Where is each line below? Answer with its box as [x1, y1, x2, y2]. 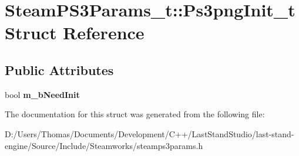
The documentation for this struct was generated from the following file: [5, 108, 265, 120]
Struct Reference [5, 21, 145, 45]
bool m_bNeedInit [5, 88, 80, 100]
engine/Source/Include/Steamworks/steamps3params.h [5, 139, 203, 151]
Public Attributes [5, 60, 114, 79]
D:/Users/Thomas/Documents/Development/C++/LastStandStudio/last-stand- [5, 127, 294, 140]
